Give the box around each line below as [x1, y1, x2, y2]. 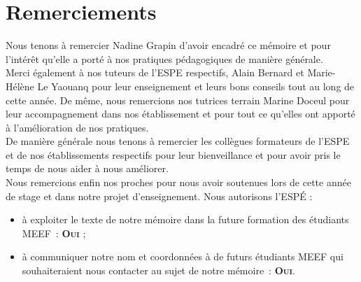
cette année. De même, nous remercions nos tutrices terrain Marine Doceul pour [6, 92, 350, 107]
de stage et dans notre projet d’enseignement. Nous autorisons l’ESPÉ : [6, 188, 313, 203]
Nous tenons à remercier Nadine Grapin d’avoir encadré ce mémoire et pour [6, 38, 331, 52]
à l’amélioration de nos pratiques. [6, 120, 149, 134]
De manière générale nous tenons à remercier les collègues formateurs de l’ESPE [6, 134, 350, 148]
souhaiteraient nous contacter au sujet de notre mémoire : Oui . [22, 263, 295, 278]
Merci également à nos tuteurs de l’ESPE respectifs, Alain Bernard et [6, 65, 304, 80]
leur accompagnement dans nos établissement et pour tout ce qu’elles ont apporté [6, 106, 355, 121]
